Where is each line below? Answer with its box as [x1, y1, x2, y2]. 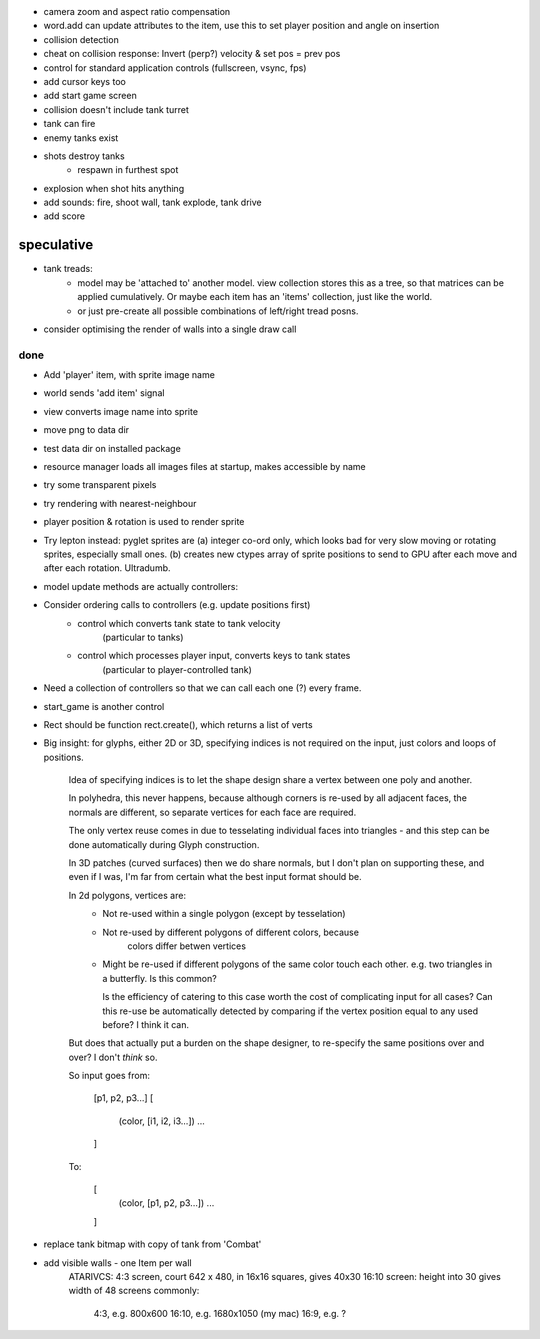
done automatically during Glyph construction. [68, 838, 260, 850]
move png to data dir [43, 424, 130, 436]
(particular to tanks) [102, 631, 184, 643]
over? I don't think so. [68, 1051, 158, 1063]
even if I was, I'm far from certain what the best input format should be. [68, 871, 362, 883]
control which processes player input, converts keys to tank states [77, 650, 351, 662]
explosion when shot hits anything [43, 182, 185, 194]
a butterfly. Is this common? [102, 972, 217, 984]
